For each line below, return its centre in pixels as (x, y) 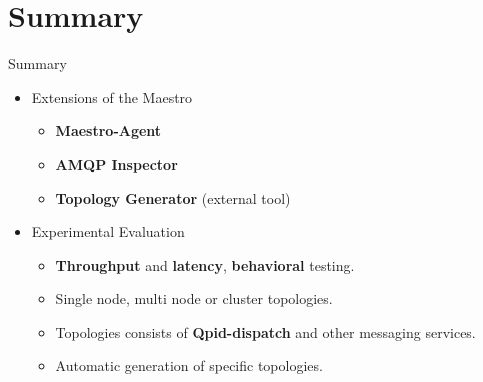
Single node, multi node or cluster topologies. (194, 298)
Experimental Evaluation (108, 231)
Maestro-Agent (108, 130)
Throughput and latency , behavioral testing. (205, 264)
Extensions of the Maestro (112, 96)
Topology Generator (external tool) (173, 197)
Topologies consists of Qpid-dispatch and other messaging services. (265, 331)
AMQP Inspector (116, 163)
